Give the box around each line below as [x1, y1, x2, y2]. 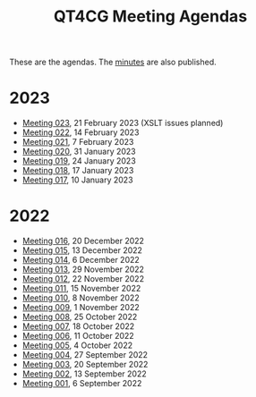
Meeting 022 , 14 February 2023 [21, 127, 140, 138]
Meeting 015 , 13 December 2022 [21, 245, 143, 256]
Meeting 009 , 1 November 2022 [21, 302, 141, 313]
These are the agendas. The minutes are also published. [9, 56, 217, 68]
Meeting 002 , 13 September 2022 [21, 368, 147, 379]
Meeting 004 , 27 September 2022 [21, 350, 149, 360]
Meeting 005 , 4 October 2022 [21, 340, 133, 351]
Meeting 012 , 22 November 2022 [21, 274, 145, 284]
